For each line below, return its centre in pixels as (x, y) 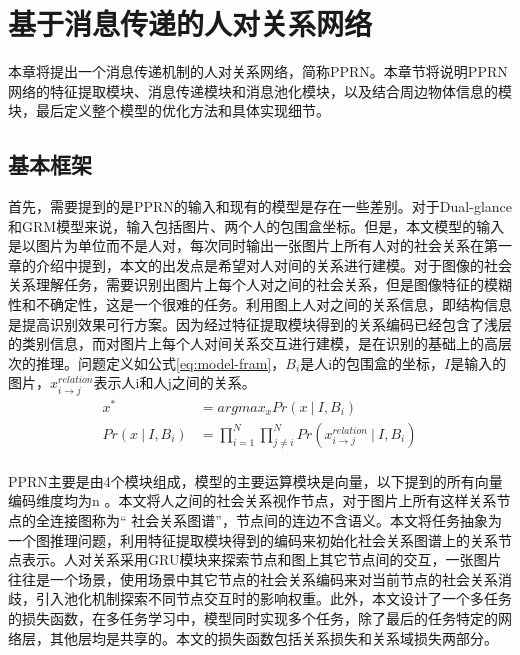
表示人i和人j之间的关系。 (174, 382)
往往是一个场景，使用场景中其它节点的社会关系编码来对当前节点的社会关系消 (260, 578)
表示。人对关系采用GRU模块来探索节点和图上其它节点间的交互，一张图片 (261, 559)
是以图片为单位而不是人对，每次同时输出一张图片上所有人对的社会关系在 (246, 245)
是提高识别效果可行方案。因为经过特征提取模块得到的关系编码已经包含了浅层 (260, 323)
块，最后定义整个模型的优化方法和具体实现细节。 (169, 110)
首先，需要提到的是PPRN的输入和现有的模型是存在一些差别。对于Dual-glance (260, 206)
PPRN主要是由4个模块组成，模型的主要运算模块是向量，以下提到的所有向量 (255, 480)
